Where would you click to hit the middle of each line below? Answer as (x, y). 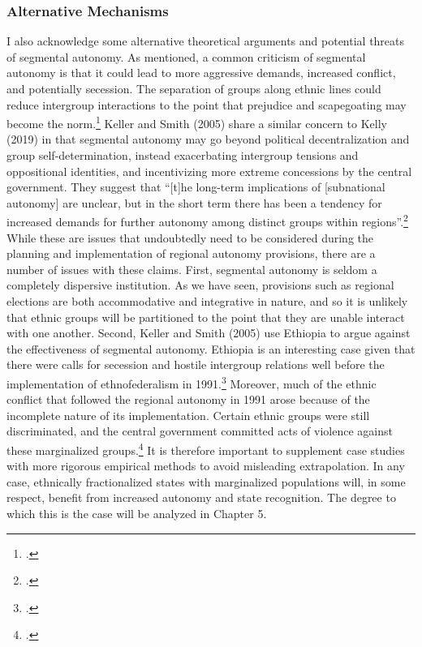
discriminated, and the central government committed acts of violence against (200, 431)
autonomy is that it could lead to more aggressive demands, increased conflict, (201, 73)
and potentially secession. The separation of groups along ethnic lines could (194, 88)
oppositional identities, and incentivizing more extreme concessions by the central (209, 171)
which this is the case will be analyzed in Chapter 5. (137, 514)
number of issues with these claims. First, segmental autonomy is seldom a (192, 269)
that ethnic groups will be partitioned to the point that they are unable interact (206, 317)
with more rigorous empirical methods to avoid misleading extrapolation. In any (206, 466)
